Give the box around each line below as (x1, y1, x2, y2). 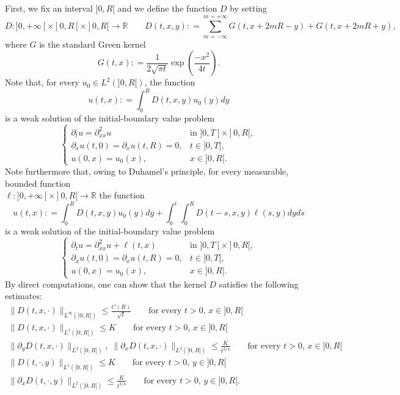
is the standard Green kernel (39, 37, 146, 50)
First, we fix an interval (5, 2, 93, 14)
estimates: (5, 289, 42, 302)
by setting (230, 2, 267, 14)
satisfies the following (219, 277, 299, 290)
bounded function (5, 176, 71, 189)
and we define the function (117, 2, 217, 14)
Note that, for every (5, 76, 79, 89)
